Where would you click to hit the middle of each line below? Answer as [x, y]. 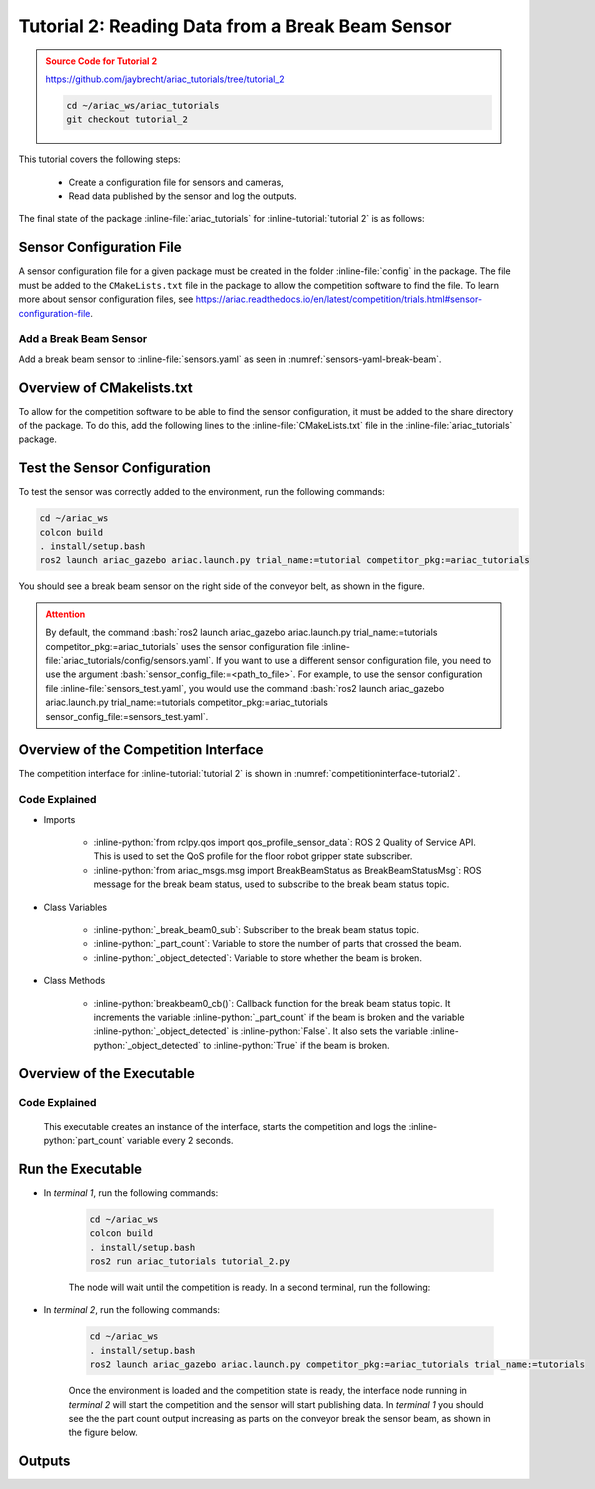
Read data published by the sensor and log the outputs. [182, 196]
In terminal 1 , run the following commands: [131, 1192]
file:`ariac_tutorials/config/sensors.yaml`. [129, 660]
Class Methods [74, 981]
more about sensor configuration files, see [106, 299]
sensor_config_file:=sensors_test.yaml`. [127, 716]
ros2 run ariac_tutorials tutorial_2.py [189, 1261]
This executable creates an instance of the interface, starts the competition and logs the [225, 1126]
